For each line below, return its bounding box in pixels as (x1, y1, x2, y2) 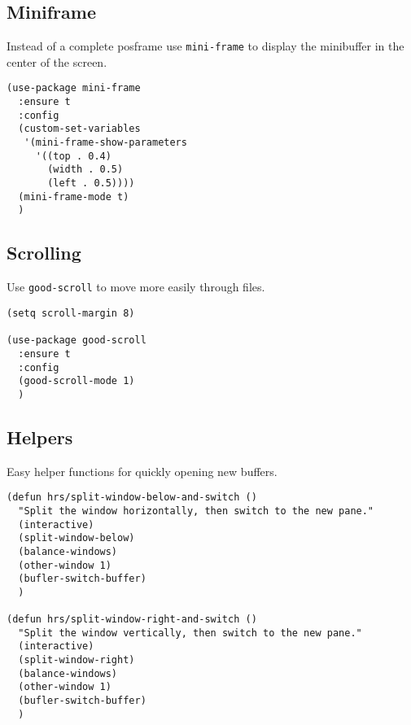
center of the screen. (7, 53, 107, 70)
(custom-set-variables (18, 123, 141, 135)
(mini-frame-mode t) (18, 190, 129, 203)
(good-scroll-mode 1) (18, 375, 135, 387)
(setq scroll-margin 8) (7, 307, 135, 319)
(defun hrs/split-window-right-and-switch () (7, 614, 257, 626)
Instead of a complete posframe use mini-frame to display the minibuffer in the (7, 37, 404, 55)
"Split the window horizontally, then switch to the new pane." (18, 504, 374, 517)
